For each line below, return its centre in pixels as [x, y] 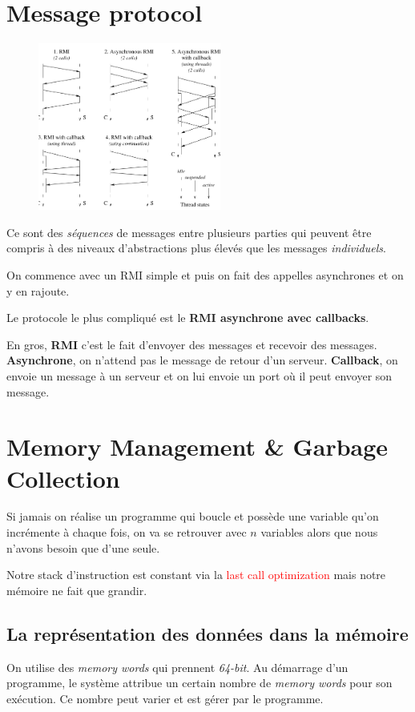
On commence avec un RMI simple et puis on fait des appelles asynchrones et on [205, 275]
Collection [63, 478]
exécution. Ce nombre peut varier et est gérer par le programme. [165, 698]
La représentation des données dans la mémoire [207, 633]
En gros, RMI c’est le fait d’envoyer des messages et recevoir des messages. [192, 344]
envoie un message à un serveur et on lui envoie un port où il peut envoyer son [199, 375]
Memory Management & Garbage [197, 447]
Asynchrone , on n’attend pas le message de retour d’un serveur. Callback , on [202, 360]
